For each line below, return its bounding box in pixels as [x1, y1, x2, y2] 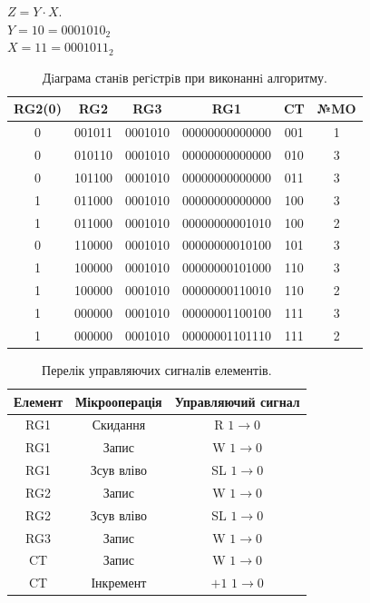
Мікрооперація [75, 391, 162, 410]
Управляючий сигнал [174, 391, 300, 410]
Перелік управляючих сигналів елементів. [42, 360, 272, 379]
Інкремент [91, 573, 147, 592]
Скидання [92, 415, 146, 434]
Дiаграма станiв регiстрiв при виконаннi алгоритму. [42, 67, 327, 86]
